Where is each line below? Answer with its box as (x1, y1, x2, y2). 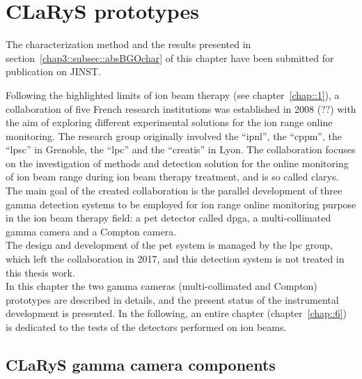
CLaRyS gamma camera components (6, 353, 276, 375)
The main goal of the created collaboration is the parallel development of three (6, 183, 343, 198)
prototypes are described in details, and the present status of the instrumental (6, 292, 339, 307)
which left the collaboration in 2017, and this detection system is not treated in (6, 252, 345, 266)
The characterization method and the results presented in (6, 37, 251, 52)
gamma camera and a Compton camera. (6, 224, 177, 238)
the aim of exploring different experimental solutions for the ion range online (6, 115, 333, 130)
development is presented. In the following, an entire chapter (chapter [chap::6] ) (6, 306, 347, 320)
